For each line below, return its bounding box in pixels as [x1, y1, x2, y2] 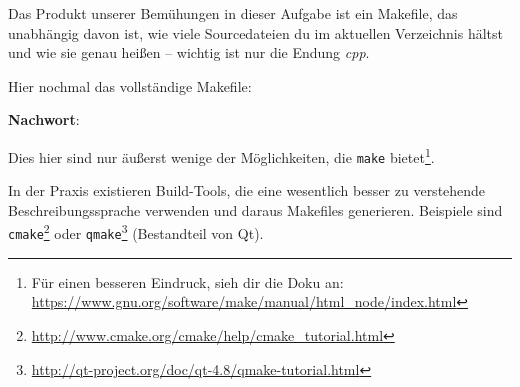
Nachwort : [8, 109, 80, 130]
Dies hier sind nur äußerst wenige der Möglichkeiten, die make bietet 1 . [8, 143, 435, 167]
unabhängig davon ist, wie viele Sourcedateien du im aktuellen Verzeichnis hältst [8, 22, 503, 43]
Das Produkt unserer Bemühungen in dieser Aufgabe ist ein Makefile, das [8, 3, 458, 23]
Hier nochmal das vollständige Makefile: [8, 75, 252, 96]
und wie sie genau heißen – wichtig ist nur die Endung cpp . [8, 42, 370, 63]
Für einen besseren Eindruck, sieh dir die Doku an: [31, 271, 344, 292]
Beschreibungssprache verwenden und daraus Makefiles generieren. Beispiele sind [8, 199, 503, 220]
